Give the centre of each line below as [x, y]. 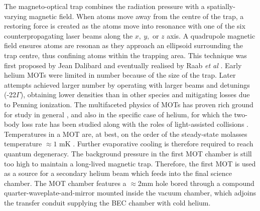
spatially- [221, 6]
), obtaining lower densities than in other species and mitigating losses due [135, 94]
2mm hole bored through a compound [196, 183]
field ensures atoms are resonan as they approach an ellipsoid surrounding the [124, 45]
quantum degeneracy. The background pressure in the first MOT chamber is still [128, 153]
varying [16, 16]
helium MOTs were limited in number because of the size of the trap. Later [120, 75]
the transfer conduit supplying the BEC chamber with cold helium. [107, 202]
